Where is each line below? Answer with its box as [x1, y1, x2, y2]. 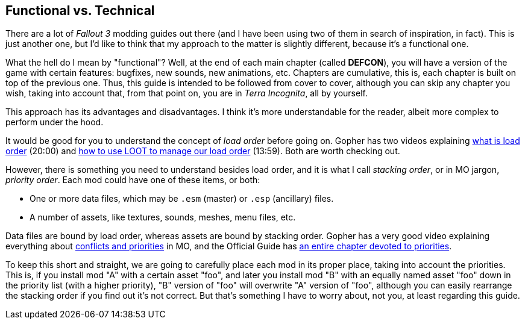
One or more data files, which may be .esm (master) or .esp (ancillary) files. [30, 193, 334, 204]
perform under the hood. [5, 117, 104, 128]
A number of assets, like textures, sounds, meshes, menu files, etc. [30, 212, 296, 223]
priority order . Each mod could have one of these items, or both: [5, 175, 260, 185]
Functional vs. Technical [5, 3, 155, 18]
